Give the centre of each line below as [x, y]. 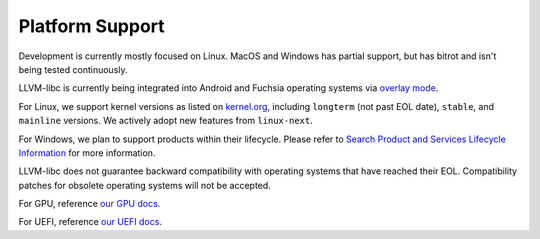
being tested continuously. [73, 69]
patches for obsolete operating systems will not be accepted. [145, 185]
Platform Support [91, 26]
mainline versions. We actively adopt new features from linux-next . [166, 121]
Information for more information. [87, 152]
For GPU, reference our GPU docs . [89, 204]
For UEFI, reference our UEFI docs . [90, 222]
